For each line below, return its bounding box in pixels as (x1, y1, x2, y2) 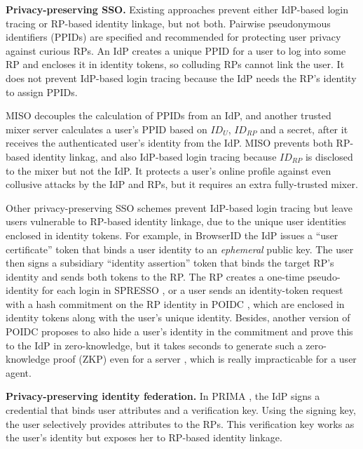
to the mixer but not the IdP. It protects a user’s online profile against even (6, 163, 331, 177)
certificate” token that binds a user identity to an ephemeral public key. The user (6, 241, 354, 256)
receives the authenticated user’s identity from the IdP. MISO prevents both (6, 135, 333, 150)
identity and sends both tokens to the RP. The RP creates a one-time (6, 269, 305, 283)
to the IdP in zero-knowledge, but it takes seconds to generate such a (6, 337, 303, 352)
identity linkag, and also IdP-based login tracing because (32, 149, 277, 163)
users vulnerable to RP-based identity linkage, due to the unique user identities (6, 214, 346, 229)
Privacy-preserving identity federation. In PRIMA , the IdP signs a (6, 389, 320, 403)
